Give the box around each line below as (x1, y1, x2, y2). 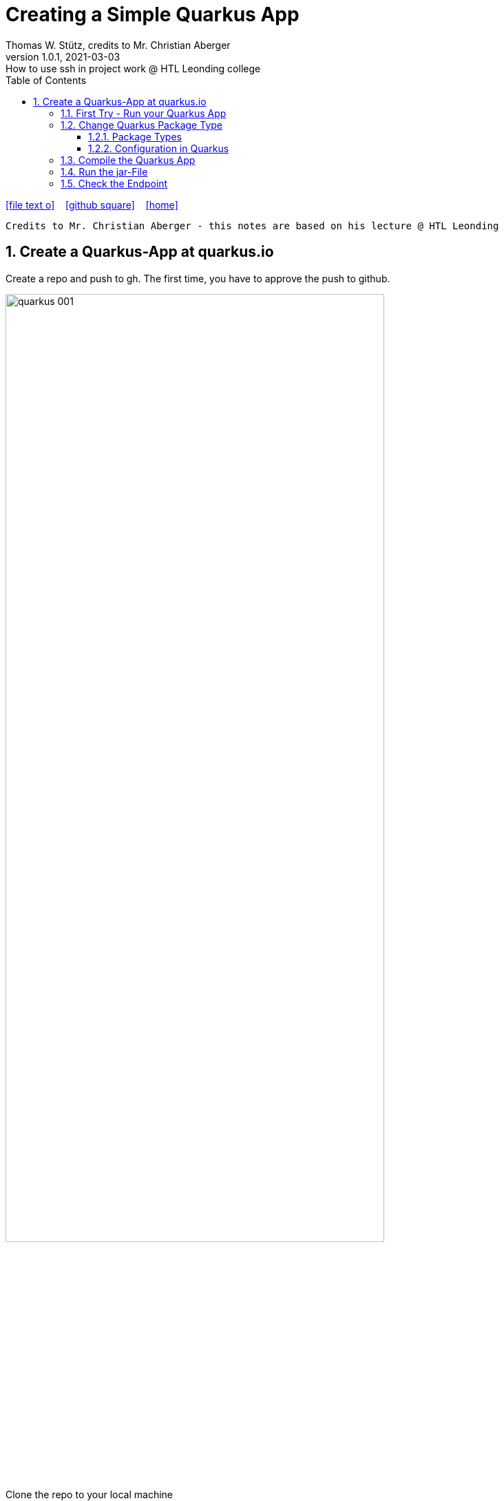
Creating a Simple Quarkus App (6, 3, 300, 26)
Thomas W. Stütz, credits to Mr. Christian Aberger (6, 39, 231, 51)
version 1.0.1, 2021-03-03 (6, 50, 120, 63)
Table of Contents (6, 74, 87, 86)
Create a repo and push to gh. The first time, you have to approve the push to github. (6, 272, 390, 284)
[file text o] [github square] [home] (6, 198, 178, 211)
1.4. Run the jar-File (61, 165, 148, 178)
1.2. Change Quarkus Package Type (61, 118, 222, 131)
